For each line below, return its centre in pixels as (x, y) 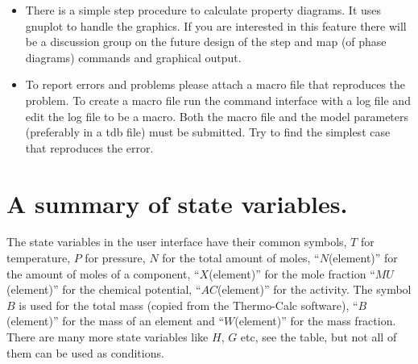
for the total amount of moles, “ (241, 258)
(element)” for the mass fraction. (315, 321)
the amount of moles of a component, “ (103, 273)
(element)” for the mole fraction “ (292, 273)
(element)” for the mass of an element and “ (116, 321)
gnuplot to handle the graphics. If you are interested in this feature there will (216, 25)
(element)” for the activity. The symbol (315, 289)
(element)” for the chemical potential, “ (104, 289)
